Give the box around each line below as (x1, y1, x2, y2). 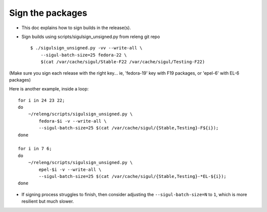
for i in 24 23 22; (18, 97, 65, 103)
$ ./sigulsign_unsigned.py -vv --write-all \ (30, 45, 143, 51)
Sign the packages (9, 7, 88, 18)
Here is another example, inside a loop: (9, 86, 89, 92)
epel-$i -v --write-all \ (39, 167, 101, 172)
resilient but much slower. (21, 198, 74, 205)
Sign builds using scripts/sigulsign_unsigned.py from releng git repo (21, 34, 160, 40)
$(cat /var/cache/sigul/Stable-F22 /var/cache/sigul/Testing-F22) (40, 59, 205, 65)
